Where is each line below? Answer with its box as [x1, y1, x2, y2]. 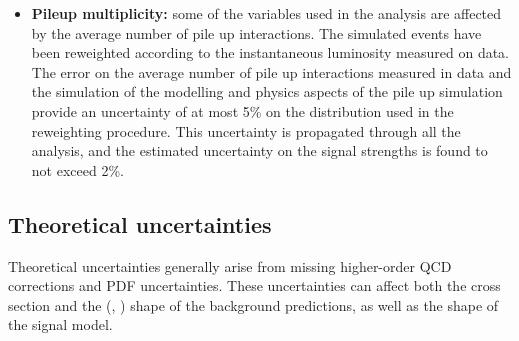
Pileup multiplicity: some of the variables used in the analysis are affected [31, 3, 502, 23]
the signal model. [8, 314, 113, 335]
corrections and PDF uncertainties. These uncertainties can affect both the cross [8, 275, 501, 296]
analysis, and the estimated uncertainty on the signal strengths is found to [31, 140, 488, 161]
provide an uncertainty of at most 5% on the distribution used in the [31, 100, 454, 121]
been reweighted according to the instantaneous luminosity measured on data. [31, 42, 509, 63]
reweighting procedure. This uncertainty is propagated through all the [31, 120, 461, 141]
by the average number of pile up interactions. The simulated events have [31, 22, 482, 43]
